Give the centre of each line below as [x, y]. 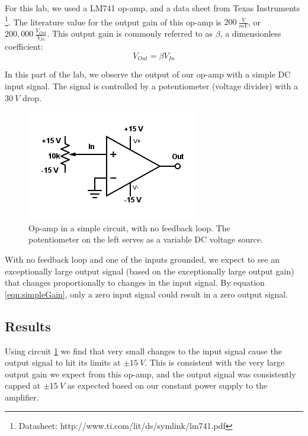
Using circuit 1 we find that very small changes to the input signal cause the [143, 351]
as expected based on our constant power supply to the [167, 385]
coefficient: [24, 46]
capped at [23, 385]
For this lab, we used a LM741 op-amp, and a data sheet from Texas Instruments [153, 8]
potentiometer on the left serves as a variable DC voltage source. [146, 239]
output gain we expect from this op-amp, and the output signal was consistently [150, 374]
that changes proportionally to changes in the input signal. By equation [135, 282]
